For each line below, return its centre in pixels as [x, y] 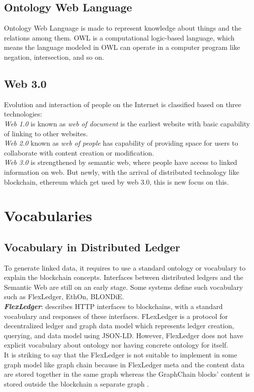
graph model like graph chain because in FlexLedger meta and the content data [124, 364]
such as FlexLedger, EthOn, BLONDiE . [64, 296]
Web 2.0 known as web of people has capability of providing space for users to [121, 143]
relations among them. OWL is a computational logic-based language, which [119, 37]
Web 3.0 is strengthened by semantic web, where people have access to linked [121, 162]
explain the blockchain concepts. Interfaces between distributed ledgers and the [124, 277]
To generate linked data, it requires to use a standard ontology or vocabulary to [125, 267]
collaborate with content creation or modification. [79, 152]
